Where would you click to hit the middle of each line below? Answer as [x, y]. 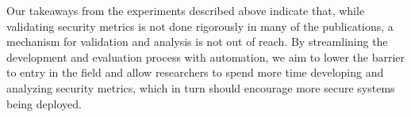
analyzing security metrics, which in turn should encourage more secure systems [201, 87]
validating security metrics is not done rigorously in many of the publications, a [200, 26]
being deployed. [44, 103]
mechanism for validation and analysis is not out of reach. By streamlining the [197, 42]
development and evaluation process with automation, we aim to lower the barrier [205, 57]
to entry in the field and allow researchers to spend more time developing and [195, 72]
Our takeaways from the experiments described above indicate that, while [186, 10]
